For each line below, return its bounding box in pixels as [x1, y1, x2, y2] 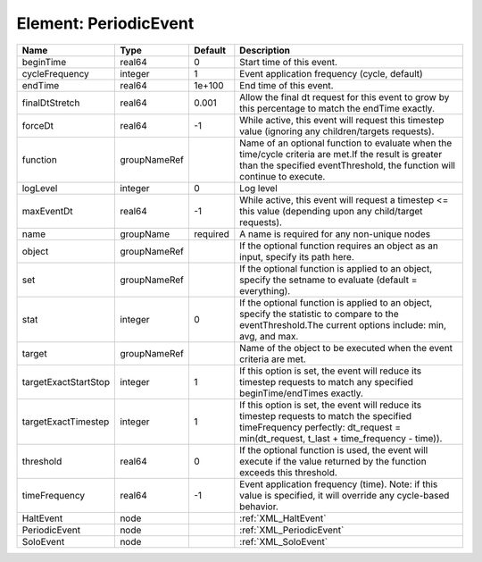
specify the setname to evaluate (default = [239, 273, 418, 286]
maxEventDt [21, 205, 73, 217]
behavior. [239, 500, 278, 513]
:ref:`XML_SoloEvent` [239, 535, 328, 548]
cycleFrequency [21, 67, 89, 80]
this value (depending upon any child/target [239, 205, 423, 217]
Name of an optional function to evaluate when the [239, 137, 453, 149]
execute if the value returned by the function [239, 455, 428, 467]
